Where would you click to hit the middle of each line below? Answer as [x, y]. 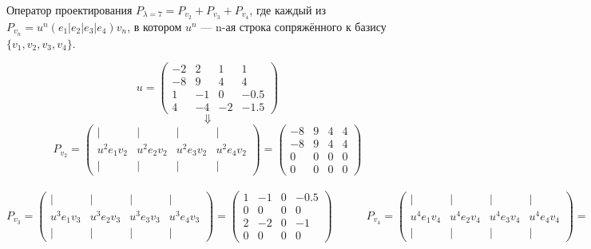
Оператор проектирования [69, 10]
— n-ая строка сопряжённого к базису [294, 26]
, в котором [155, 26]
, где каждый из [288, 10]
